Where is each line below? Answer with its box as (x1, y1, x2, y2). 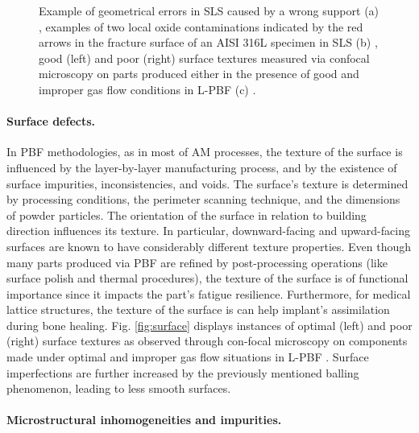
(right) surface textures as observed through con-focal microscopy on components (6, 332, 408, 349)
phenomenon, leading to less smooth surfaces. (6, 380, 231, 397)
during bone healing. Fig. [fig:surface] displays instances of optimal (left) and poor (6, 316, 413, 333)
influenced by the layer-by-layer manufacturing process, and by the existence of (6, 159, 397, 175)
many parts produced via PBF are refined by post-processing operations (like (6, 254, 388, 270)
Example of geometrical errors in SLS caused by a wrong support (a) (39, 2, 380, 19)
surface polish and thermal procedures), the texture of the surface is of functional (6, 270, 409, 287)
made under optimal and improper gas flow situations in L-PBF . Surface (6, 348, 369, 365)
